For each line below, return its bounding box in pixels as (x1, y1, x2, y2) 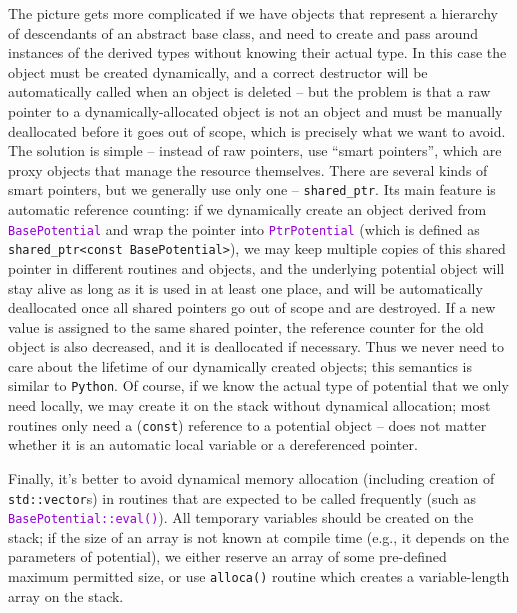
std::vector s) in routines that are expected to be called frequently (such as (8, 487, 477, 508)
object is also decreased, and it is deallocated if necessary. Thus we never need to (8, 336, 505, 357)
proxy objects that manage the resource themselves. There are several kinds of (8, 159, 488, 180)
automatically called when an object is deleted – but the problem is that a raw (8, 81, 491, 102)
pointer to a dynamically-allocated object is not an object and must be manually (8, 100, 503, 121)
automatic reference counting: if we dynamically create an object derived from (8, 199, 487, 219)
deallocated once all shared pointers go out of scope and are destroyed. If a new (8, 297, 496, 318)
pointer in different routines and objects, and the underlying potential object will (8, 257, 505, 278)
